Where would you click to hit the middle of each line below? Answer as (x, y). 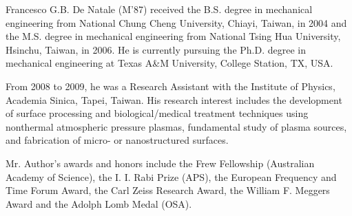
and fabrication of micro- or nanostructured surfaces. (117, 140)
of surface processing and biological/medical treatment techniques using (157, 113)
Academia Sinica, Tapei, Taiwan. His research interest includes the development (174, 99)
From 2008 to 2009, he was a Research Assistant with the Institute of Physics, (170, 86)
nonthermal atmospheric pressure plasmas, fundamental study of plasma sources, (176, 126)
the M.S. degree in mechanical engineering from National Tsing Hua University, (173, 36)
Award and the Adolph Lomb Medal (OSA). (99, 203)
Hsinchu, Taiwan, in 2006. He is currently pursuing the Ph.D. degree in (156, 49)
